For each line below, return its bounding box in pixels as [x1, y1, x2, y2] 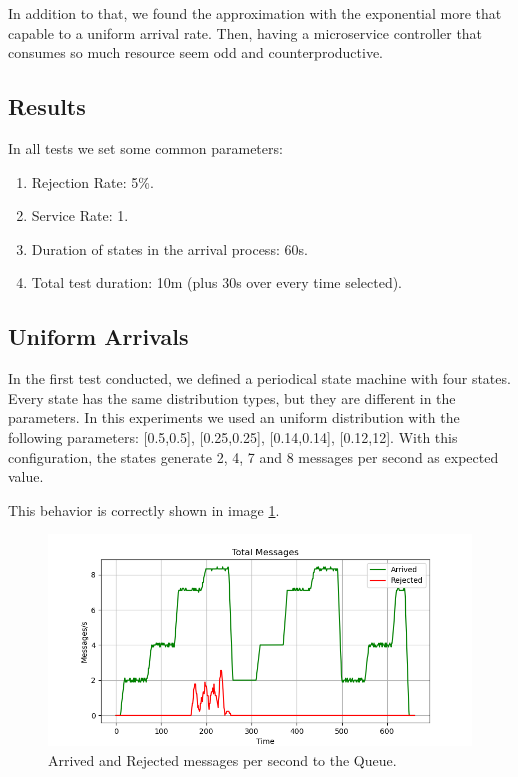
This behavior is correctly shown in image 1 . [8, 499, 280, 520]
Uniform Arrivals [8, 321, 189, 352]
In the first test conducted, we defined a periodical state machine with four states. [8, 368, 511, 389]
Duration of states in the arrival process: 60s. [31, 238, 308, 259]
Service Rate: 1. [31, 205, 129, 226]
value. [8, 466, 44, 487]
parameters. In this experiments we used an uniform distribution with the [8, 407, 460, 428]
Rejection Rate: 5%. [31, 171, 154, 192]
